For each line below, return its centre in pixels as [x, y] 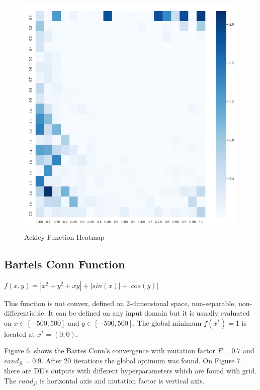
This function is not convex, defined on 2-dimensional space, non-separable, [120, 303]
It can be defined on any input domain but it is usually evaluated [149, 313]
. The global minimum [167, 322]
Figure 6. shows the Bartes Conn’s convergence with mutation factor [110, 351]
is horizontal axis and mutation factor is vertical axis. [122, 380]
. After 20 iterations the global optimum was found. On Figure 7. [142, 360]
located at [20, 333]
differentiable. [25, 313]
